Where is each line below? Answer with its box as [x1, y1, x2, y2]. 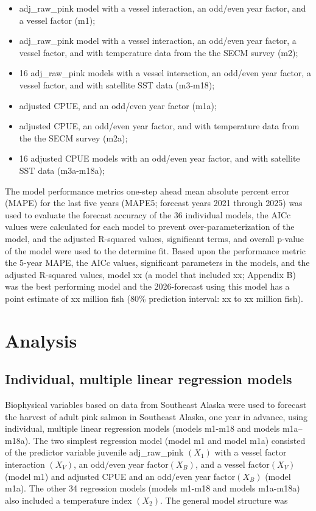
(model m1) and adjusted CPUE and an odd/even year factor [5, 470, 236, 482]
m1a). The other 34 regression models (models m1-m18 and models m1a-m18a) [5, 482, 300, 495]
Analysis [5, 327, 77, 352]
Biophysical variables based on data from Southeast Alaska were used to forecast [5, 398, 307, 411]
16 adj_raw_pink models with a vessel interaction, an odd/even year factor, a [19, 66, 311, 79]
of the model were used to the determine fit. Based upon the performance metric [5, 244, 306, 257]
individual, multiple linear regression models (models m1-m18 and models [5, 422, 280, 435]
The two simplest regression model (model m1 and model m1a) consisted [33, 434, 306, 446]
